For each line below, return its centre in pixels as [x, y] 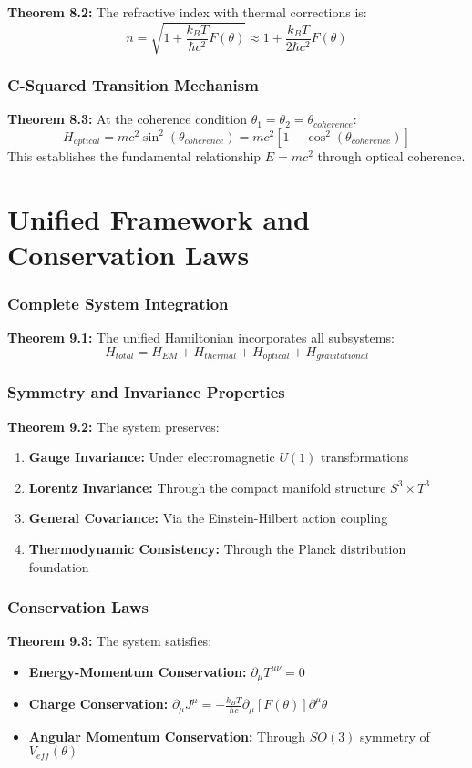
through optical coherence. [391, 155]
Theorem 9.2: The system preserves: [113, 426]
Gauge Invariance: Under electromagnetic [152, 457]
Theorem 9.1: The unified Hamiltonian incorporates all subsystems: [201, 338]
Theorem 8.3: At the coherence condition [127, 119]
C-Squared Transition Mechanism [133, 85]
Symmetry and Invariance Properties [146, 392]
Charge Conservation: [98, 704]
